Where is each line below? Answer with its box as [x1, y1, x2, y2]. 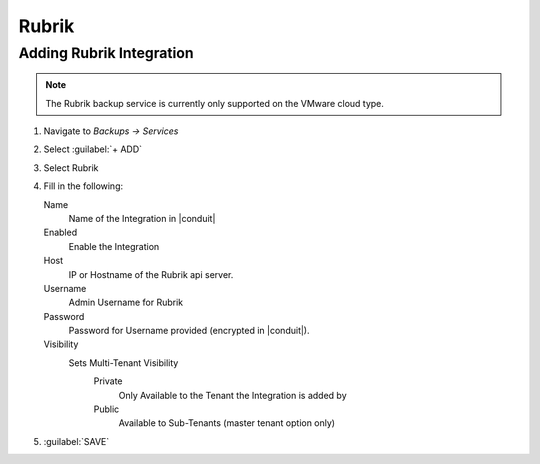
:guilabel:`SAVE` [43, 435, 110, 447]
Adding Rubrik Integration [18, 44, 194, 62]
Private [93, 375, 124, 387]
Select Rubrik [43, 161, 99, 174]
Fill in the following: [43, 180, 124, 192]
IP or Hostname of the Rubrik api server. [68, 268, 234, 280]
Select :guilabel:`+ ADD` [43, 143, 143, 155]
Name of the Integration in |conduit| [68, 212, 216, 224]
